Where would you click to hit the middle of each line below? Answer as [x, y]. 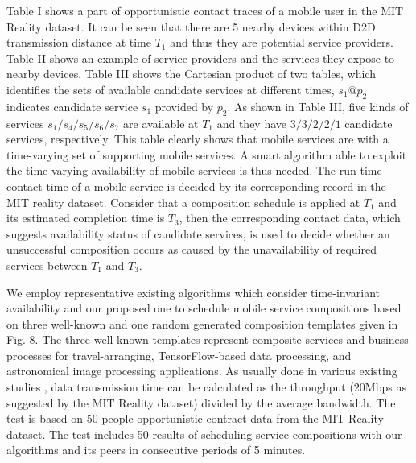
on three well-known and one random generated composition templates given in [202, 323]
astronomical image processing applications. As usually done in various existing [202, 371]
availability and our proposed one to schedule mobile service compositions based [204, 308]
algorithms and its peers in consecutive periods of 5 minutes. [156, 450]
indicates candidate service [72, 106]
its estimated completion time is [86, 218]
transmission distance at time [79, 42]
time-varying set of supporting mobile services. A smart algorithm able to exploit [207, 154]
